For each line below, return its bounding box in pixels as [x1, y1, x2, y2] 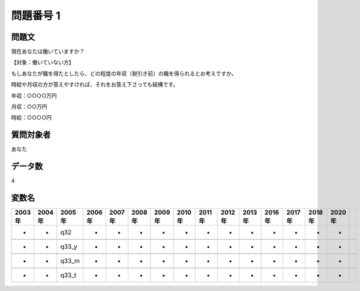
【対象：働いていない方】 [11, 59, 74, 66]
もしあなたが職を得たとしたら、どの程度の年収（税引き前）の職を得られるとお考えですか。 [11, 70, 237, 77]
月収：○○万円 [11, 103, 47, 111]
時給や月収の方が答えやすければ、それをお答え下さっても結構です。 [11, 81, 179, 88]
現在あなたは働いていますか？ [11, 48, 85, 55]
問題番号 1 [11, 9, 61, 22]
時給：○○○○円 [11, 114, 52, 121]
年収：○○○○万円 [11, 92, 57, 99]
